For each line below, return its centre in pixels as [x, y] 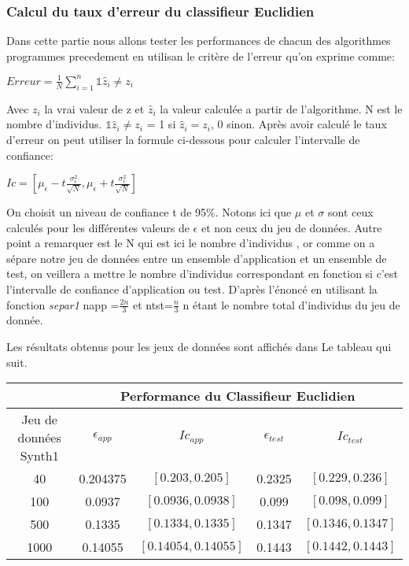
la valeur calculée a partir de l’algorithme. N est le [281, 108]
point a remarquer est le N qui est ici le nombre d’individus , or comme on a [191, 243]
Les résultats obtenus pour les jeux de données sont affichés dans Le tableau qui [199, 347]
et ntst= [153, 304]
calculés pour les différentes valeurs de [98, 227]
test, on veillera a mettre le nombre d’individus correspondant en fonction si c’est [202, 274]
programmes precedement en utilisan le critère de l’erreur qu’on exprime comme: [201, 55]
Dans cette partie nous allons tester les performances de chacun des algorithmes [199, 41]
